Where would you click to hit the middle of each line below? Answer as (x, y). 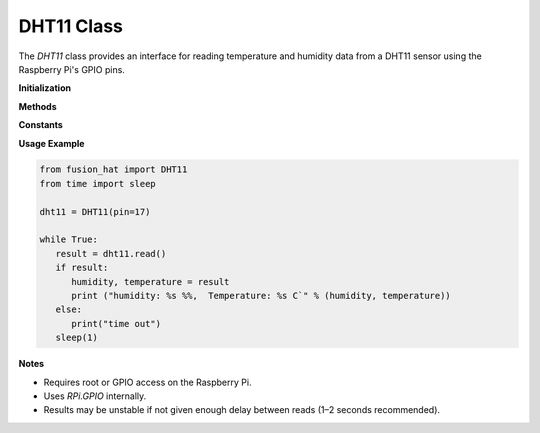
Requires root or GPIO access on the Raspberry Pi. (147, 382)
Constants (41, 125)
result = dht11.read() (111, 253)
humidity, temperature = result (150, 281)
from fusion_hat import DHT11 (113, 169)
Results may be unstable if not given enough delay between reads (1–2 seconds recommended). (241, 410)
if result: (82, 268)
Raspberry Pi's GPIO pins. (71, 69)
